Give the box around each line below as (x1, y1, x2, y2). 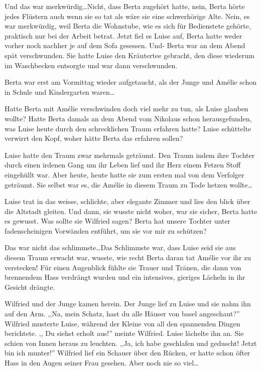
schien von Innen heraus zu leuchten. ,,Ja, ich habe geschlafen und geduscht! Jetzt (5, 337, 257, 348)
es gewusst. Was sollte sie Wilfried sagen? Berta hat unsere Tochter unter (5, 216, 231, 226)
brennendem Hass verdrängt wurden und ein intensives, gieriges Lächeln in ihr (5, 272, 245, 282)
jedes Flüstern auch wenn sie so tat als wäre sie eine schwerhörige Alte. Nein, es (5, 11, 250, 21)
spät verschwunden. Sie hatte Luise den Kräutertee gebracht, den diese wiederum (5, 50, 254, 60)
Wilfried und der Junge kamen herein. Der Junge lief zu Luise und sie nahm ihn (5, 298, 251, 309)
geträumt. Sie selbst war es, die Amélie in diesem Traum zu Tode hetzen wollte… (5, 179, 252, 190)
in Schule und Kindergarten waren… (5, 86, 115, 97)
